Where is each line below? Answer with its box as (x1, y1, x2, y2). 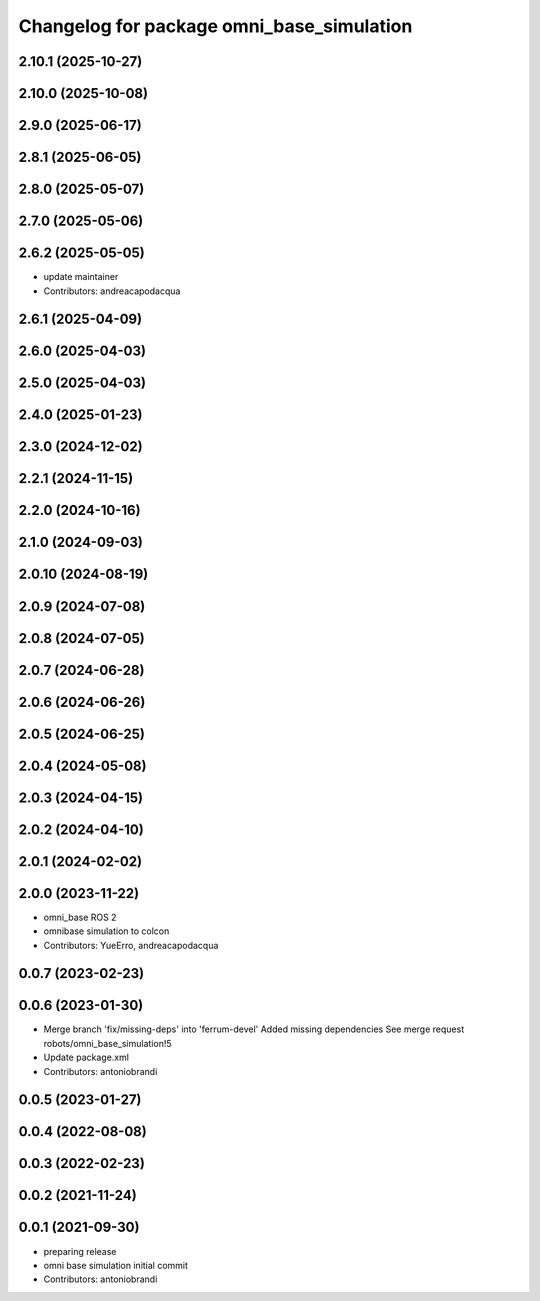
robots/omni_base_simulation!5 (43, 1037, 172, 1049)
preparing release (43, 1245, 117, 1257)
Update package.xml (43, 1051, 130, 1064)
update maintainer (43, 271, 119, 283)
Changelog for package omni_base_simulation (18, 15, 413, 37)
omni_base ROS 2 (43, 911, 117, 923)
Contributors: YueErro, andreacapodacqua (43, 939, 219, 951)
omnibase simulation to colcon (43, 925, 170, 937)
